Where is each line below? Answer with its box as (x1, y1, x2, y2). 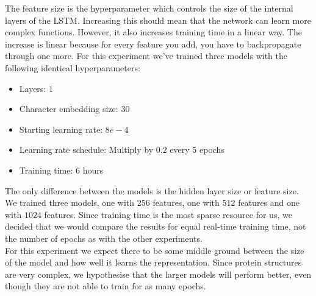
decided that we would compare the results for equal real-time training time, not (5, 220, 306, 233)
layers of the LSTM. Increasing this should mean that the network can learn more (5, 13, 311, 26)
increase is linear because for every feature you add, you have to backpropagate (5, 37, 301, 50)
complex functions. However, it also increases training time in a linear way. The (5, 26, 302, 38)
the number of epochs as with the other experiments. (5, 231, 203, 244)
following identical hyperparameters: (5, 61, 140, 74)
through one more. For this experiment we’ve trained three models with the (5, 49, 287, 62)
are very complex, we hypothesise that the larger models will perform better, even (5, 267, 312, 280)
